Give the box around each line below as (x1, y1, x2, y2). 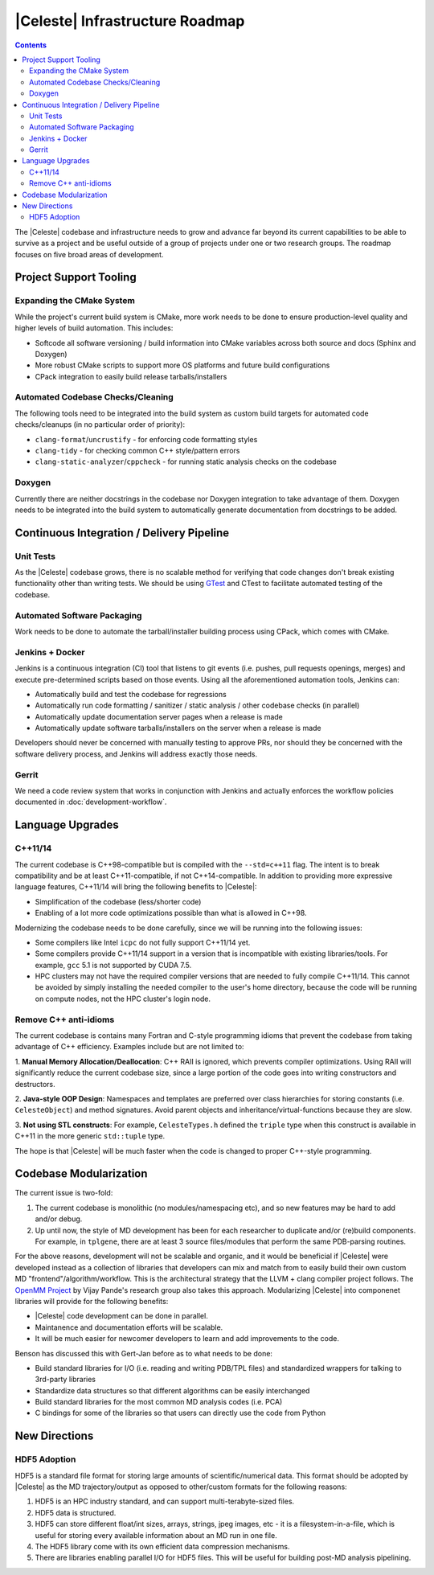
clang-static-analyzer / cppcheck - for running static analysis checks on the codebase (35, 457, 337, 466)
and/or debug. (35, 1214, 83, 1224)
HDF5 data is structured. (35, 1507, 117, 1517)
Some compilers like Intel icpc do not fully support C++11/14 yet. (35, 937, 251, 947)
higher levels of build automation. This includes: (14, 323, 174, 333)
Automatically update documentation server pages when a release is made (35, 712, 283, 721)
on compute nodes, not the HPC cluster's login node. (35, 994, 211, 1003)
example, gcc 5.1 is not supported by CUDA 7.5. (35, 960, 192, 970)
